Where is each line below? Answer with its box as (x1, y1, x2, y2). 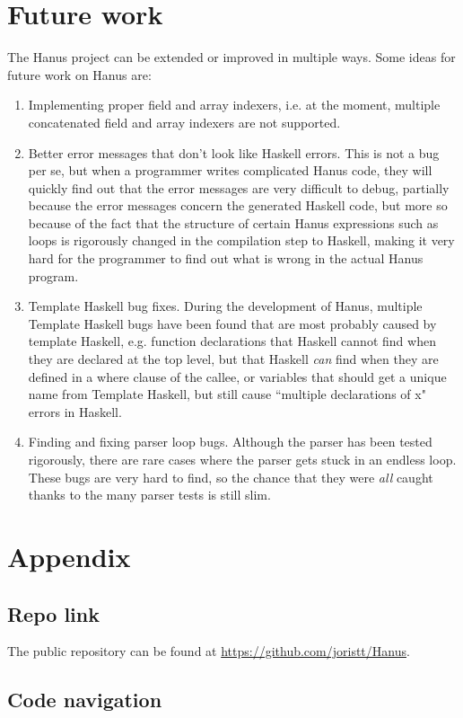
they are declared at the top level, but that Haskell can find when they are (28, 350, 439, 368)
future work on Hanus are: (7, 65, 152, 84)
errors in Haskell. (28, 402, 122, 421)
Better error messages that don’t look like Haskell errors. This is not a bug (28, 143, 440, 162)
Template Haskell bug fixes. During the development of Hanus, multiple (28, 297, 423, 315)
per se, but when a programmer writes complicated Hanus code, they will (28, 161, 432, 180)
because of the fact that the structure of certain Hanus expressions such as (28, 213, 439, 232)
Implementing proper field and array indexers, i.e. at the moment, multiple (28, 95, 441, 114)
